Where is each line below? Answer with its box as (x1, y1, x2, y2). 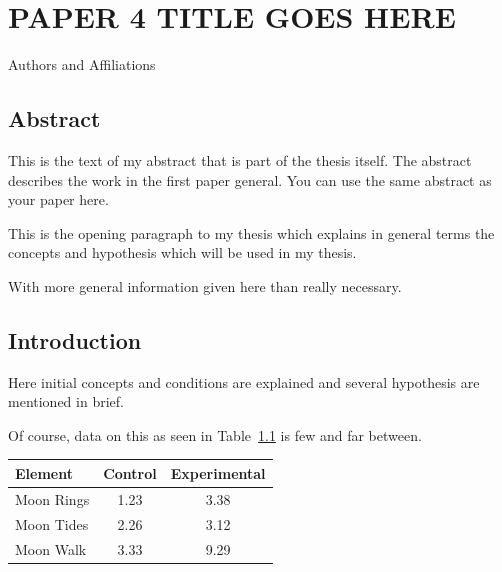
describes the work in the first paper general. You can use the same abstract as (8, 169, 492, 190)
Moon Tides (15, 513, 89, 534)
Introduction (8, 324, 142, 355)
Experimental (170, 462, 266, 483)
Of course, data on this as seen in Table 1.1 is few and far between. (8, 424, 422, 445)
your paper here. (8, 189, 109, 210)
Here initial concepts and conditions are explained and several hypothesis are (8, 371, 480, 392)
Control (103, 462, 157, 483)
